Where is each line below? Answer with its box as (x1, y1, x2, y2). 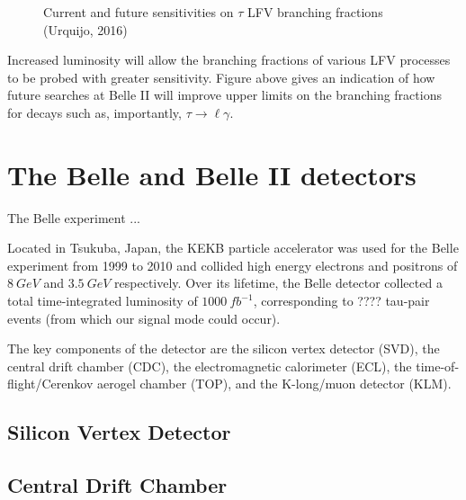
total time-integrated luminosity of (7, 291, 198, 310)
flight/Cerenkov (7, 374, 94, 393)
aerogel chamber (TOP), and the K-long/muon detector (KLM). (96, 374, 452, 393)
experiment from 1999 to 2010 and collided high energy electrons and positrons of (7, 255, 458, 274)
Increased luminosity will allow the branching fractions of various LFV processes (7, 50, 451, 69)
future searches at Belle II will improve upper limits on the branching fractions (7, 85, 442, 104)
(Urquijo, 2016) (43, 20, 128, 39)
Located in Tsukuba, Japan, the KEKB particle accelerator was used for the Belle (7, 238, 459, 257)
